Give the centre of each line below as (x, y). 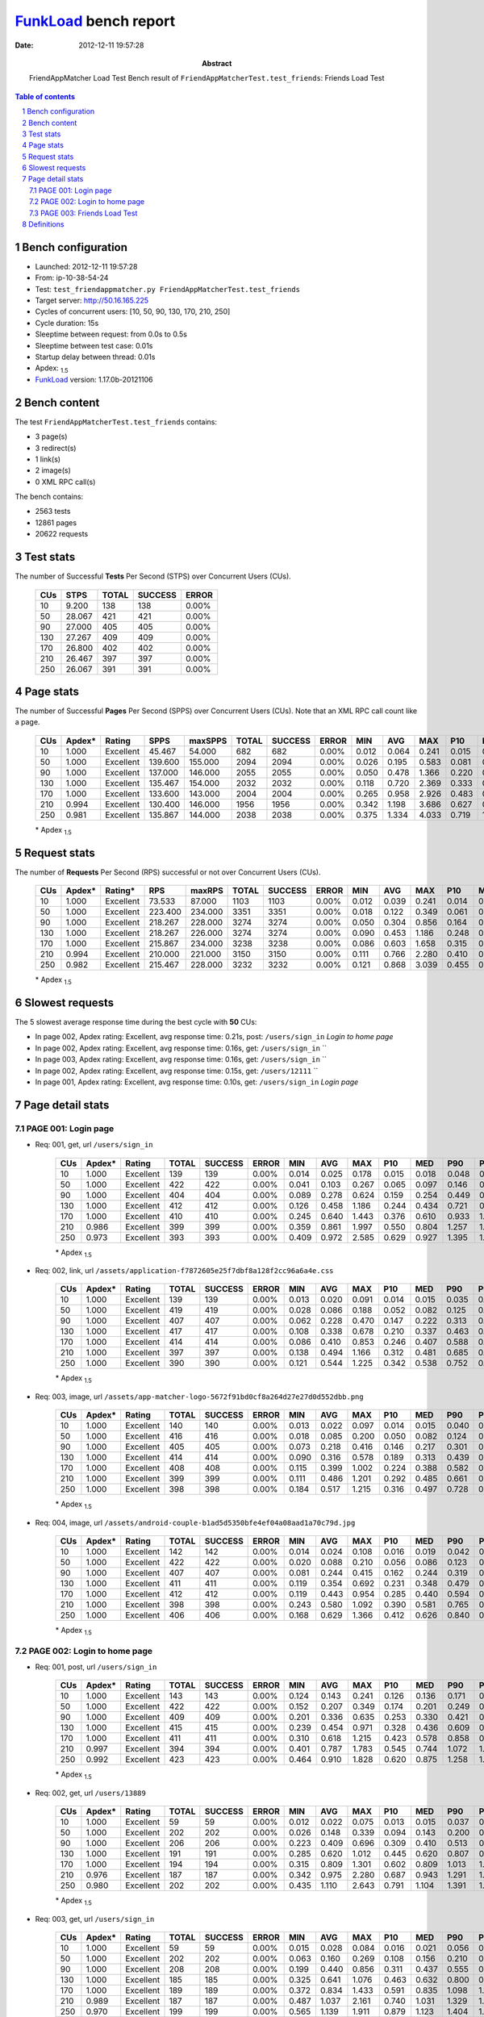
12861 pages (56, 522)
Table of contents (45, 96)
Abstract (217, 63)
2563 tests (53, 512)
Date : (24, 45)
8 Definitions (43, 224)
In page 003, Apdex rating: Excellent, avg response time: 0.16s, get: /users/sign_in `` (181, 1059)
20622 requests (62, 534)
